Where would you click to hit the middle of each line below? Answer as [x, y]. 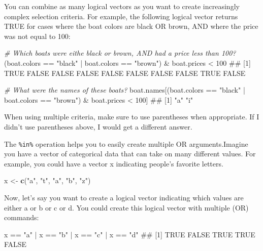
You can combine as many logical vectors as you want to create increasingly [122, 6]
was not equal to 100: [37, 36]
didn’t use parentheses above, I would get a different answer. [98, 126]
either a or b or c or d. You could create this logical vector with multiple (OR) [126, 207]
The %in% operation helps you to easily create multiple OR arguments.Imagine [126, 143]
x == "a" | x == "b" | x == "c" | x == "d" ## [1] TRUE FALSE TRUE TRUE [130, 234]
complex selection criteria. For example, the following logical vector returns [121, 16]
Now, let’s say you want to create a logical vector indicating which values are [124, 197]
